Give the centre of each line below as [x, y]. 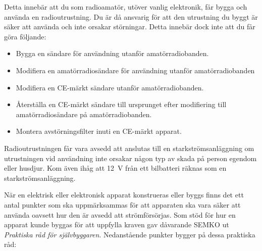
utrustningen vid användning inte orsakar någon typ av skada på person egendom [130, 158]
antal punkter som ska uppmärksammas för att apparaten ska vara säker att [122, 204]
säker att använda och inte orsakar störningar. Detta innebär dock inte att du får [130, 27]
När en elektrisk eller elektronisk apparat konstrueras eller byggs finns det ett [124, 195]
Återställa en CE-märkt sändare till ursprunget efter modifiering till [121, 104]
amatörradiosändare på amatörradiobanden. [84, 114]
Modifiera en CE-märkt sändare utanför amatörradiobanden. [110, 87]
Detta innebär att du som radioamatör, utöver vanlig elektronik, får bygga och [126, 7]
